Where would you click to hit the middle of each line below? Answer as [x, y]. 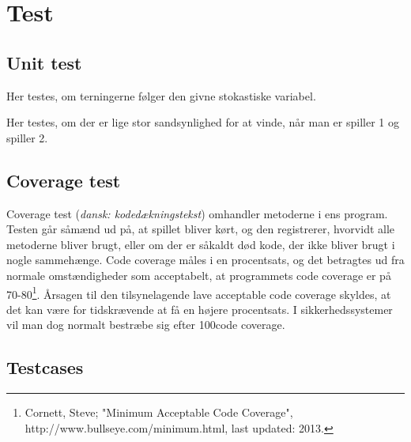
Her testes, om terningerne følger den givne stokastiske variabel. [161, 95]
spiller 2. [27, 137]
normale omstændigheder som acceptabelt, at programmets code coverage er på [199, 275]
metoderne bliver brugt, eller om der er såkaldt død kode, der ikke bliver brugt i [201, 244]
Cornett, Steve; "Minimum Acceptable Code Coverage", [159, 412]
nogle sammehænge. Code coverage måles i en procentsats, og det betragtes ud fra [205, 260]
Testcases [45, 367]
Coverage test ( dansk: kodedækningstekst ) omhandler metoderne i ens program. [197, 213]
